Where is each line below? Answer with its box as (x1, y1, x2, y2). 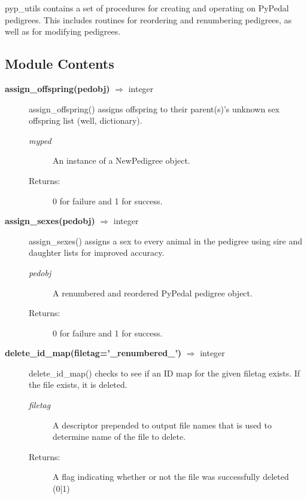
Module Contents (5, 54, 114, 73)
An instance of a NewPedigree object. (53, 154, 190, 167)
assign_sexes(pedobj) (5, 215, 95, 227)
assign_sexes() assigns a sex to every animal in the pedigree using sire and (29, 234, 303, 247)
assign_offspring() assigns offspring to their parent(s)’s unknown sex (29, 102, 279, 115)
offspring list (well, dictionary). (29, 114, 142, 127)
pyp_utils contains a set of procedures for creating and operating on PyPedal (5, 2, 289, 14)
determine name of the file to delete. (53, 430, 186, 443)
